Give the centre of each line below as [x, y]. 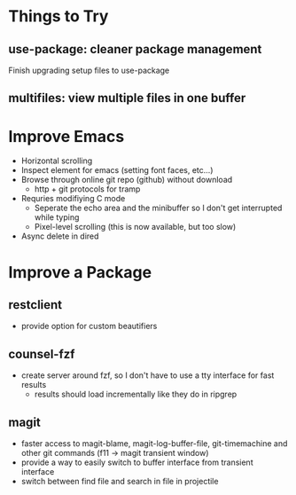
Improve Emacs [66, 136]
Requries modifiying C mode [73, 199]
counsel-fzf [42, 354]
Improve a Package [80, 272]
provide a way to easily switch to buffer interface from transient [137, 462]
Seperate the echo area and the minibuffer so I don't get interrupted [158, 208]
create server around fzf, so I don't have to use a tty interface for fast [148, 375]
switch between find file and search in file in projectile [120, 481]
